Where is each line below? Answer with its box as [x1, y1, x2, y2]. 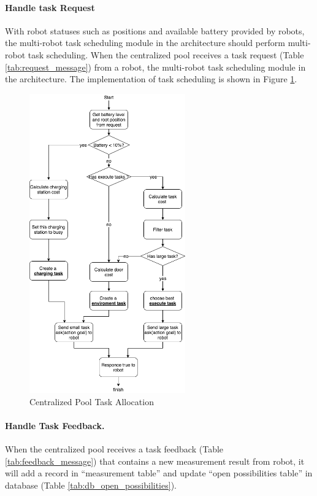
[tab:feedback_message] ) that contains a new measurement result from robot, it [5, 454, 305, 467]
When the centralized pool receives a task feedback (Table [5, 443, 224, 455]
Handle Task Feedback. [5, 419, 105, 432]
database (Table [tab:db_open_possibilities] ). [5, 479, 177, 492]
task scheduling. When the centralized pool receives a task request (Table [28, 48, 304, 61]
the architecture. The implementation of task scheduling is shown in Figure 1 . [5, 72, 297, 85]
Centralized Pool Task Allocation [29, 395, 154, 408]
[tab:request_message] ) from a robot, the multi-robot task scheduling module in [5, 60, 306, 73]
